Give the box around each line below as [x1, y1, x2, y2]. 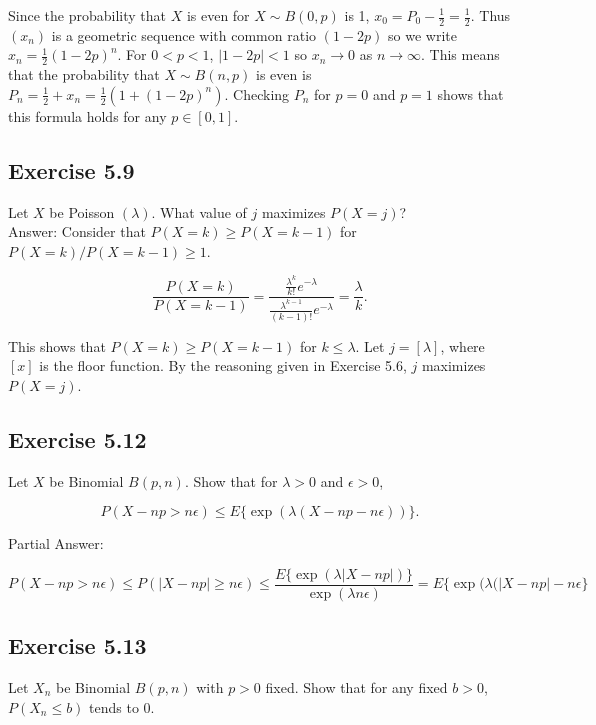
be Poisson [49, 201, 115, 222]
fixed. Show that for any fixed [265, 677, 448, 698]
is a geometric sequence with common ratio [51, 24, 317, 45]
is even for [186, 5, 250, 25]
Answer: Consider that [8, 221, 146, 242]
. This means [421, 44, 500, 65]
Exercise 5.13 [8, 630, 147, 661]
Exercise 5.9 [8, 154, 135, 185]
